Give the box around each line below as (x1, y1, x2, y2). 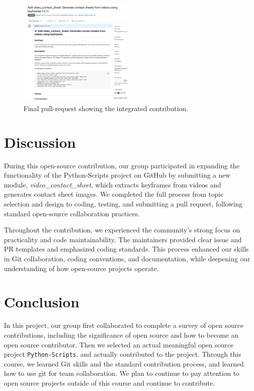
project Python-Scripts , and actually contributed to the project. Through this (4, 349, 241, 359)
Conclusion (4, 292, 80, 312)
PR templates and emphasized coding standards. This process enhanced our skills (4, 244, 249, 254)
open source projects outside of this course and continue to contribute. (4, 377, 215, 388)
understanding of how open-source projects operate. (4, 263, 159, 273)
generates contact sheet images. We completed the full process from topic (4, 189, 224, 199)
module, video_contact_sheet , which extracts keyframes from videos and (4, 179, 221, 189)
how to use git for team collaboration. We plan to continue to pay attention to (4, 368, 239, 378)
